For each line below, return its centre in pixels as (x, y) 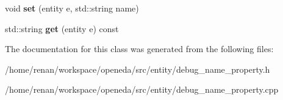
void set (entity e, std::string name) (72, 8)
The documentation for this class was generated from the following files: (139, 49)
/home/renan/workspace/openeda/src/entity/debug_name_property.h (138, 69)
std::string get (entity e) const (62, 28)
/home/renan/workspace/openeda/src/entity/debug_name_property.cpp (142, 89)
